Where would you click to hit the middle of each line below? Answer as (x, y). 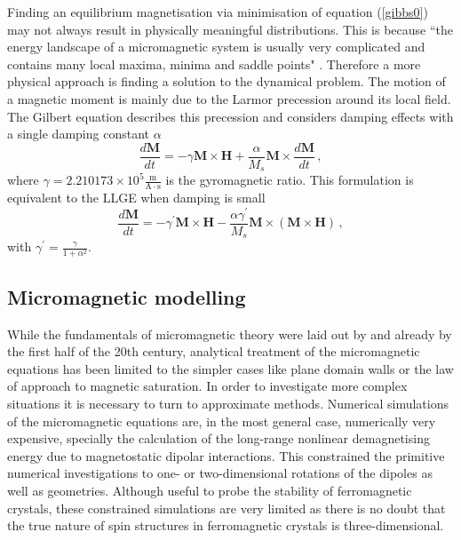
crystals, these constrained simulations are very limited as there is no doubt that (227, 508)
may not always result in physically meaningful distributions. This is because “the (230, 29)
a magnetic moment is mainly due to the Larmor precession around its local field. (229, 98)
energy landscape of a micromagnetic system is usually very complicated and (216, 47)
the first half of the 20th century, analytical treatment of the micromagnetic (214, 351)
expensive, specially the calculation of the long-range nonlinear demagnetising (219, 438)
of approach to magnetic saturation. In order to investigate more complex (207, 386)
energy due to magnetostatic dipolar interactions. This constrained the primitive (226, 455)
